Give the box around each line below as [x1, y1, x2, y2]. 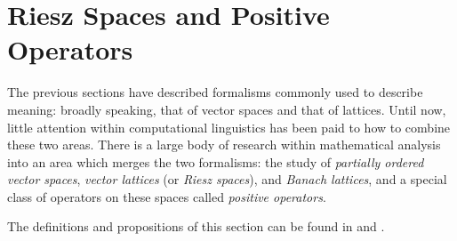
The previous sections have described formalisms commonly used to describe [7, 83, 423, 101]
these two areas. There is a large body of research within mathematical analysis [7, 135, 441, 154]
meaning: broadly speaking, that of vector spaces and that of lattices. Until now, [7, 100, 446, 118]
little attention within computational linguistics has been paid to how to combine [7, 117, 451, 136]
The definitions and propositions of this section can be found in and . [7, 217, 385, 236]
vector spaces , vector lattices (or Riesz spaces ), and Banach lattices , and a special [7, 170, 447, 189]
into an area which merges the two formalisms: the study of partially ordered [7, 152, 424, 171]
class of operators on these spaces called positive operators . [7, 187, 326, 205]
